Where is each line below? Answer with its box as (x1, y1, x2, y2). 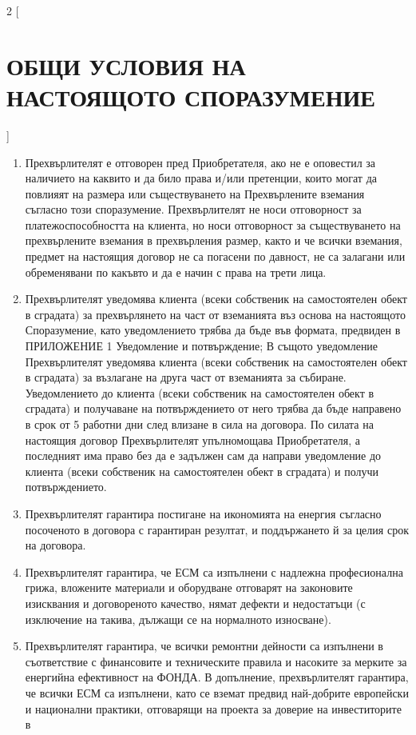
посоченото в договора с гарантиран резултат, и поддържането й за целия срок (25, 521, 409, 537)
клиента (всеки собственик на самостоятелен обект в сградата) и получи (25, 462, 379, 479)
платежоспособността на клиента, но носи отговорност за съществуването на (25, 216, 401, 233)
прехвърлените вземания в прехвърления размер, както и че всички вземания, (25, 232, 402, 249)
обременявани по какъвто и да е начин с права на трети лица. (25, 263, 327, 280)
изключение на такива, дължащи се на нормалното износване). (25, 610, 331, 627)
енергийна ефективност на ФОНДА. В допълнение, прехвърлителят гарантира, (25, 669, 409, 685)
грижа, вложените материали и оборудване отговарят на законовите (25, 579, 353, 596)
